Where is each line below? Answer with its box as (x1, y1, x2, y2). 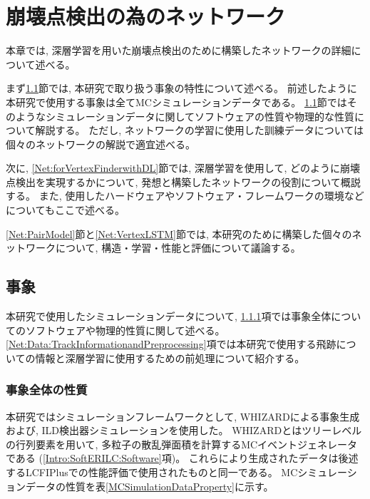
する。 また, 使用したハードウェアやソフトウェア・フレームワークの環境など (6, 188, 364, 203)
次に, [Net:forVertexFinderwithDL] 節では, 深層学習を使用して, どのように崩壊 (6, 160, 360, 175)
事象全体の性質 (6, 381, 88, 398)
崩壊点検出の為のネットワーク (6, 1, 286, 31)
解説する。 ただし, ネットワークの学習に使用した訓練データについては (35, 123, 364, 138)
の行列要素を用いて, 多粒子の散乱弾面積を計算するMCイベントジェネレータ (6, 436, 358, 451)
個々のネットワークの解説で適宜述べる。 (6, 136, 195, 151)
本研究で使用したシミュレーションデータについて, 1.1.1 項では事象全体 (6, 309, 332, 324)
